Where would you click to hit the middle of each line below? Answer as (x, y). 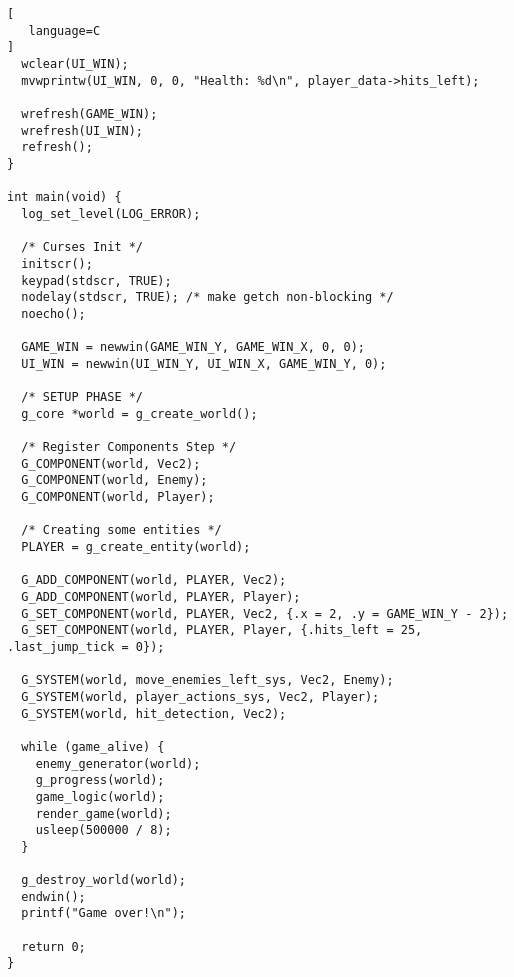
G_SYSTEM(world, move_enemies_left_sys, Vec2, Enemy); (207, 680)
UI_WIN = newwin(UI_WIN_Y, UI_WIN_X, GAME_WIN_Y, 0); (204, 363)
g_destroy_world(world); (103, 880)
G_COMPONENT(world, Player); (118, 497)
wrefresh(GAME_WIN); (89, 113)
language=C (64, 30)
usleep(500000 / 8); (103, 830)
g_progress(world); (100, 780)
